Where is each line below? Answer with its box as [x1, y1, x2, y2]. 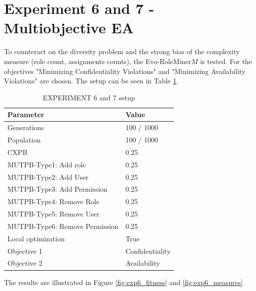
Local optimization [7, 233, 65, 243]
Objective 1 [7, 245, 42, 256]
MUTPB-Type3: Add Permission [7, 184, 108, 194]
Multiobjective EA [4, 17, 134, 38]
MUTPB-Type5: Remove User [7, 209, 99, 219]
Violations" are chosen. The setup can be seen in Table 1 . [4, 75, 178, 86]
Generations [7, 122, 44, 133]
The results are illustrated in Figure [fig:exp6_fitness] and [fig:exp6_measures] [4, 277, 243, 287]
